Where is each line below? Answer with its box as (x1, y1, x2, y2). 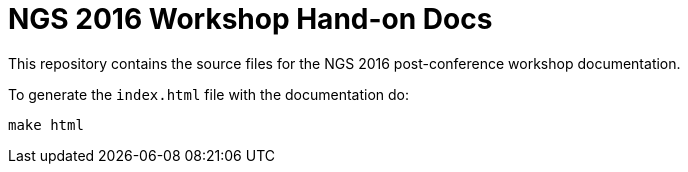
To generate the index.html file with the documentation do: (8, 85, 410, 103)
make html (8, 116, 84, 133)
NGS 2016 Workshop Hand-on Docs (8, 2, 493, 36)
